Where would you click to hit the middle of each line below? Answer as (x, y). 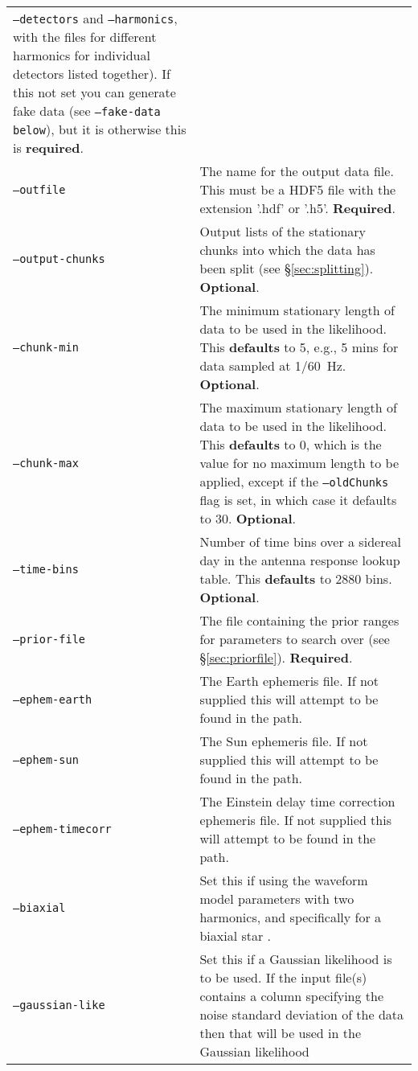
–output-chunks (59, 259)
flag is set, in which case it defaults (298, 500)
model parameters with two (277, 899)
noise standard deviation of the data (302, 1014)
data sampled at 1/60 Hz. (273, 365)
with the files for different (85, 37)
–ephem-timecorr (62, 829)
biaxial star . (236, 936)
